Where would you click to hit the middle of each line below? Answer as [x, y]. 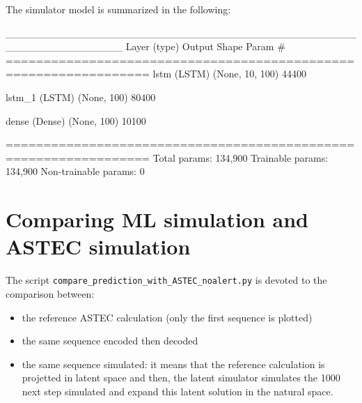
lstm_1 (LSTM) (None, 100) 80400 [81, 97]
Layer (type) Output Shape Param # [205, 46]
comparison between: [50, 293]
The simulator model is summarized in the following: [118, 9]
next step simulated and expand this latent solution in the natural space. [178, 391]
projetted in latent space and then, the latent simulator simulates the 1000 [181, 378]
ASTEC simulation [98, 246]
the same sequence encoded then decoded [110, 341]
